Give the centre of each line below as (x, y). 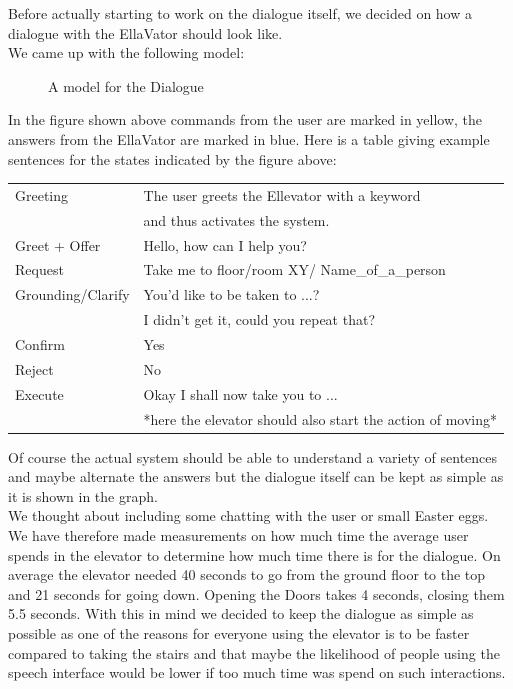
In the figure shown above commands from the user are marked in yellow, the (245, 119)
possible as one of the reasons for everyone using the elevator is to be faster (239, 632)
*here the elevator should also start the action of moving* (320, 418)
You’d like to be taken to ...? (231, 294)
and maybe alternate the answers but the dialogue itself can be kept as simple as (256, 476)
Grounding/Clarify (72, 294)
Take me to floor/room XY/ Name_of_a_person (294, 269)
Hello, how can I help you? (225, 244)
